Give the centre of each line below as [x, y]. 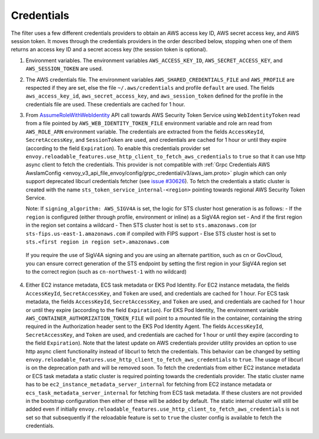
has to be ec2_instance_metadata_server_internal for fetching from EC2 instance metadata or [149, 385]
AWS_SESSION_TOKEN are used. [64, 69]
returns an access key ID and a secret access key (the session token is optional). [109, 50]
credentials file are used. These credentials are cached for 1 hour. [105, 104]
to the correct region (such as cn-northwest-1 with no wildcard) [106, 272]
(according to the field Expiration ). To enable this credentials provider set [118, 148]
